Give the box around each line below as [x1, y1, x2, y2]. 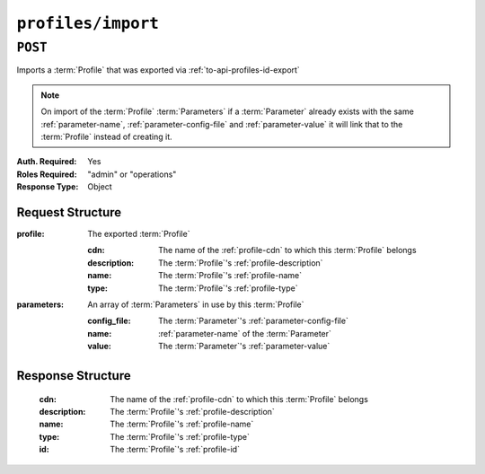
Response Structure [16, 368, 131, 383]
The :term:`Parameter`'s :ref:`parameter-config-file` [158, 315, 349, 327]
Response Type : [16, 181, 79, 192]
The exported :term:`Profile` [87, 229, 190, 240]
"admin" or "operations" [87, 169, 177, 180]
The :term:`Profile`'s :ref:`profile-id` [110, 444, 240, 455]
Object [87, 181, 112, 192]
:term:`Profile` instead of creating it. [40, 131, 172, 142]
